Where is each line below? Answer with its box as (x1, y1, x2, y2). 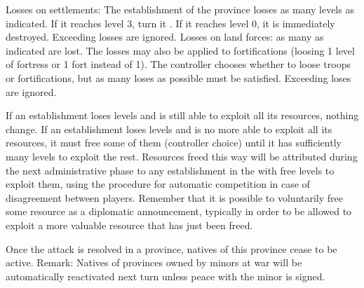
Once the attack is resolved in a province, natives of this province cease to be (6, 241, 337, 256)
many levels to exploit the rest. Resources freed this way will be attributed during (6, 149, 358, 163)
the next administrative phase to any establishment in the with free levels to (6, 163, 335, 177)
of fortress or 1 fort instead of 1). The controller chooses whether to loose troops (6, 57, 351, 71)
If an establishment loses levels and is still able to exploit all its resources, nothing (6, 108, 359, 123)
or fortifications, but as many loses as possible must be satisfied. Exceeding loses (6, 70, 351, 85)
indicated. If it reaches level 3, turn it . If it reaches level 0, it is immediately (6, 15, 335, 30)
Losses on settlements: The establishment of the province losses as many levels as (6, 2, 354, 16)
